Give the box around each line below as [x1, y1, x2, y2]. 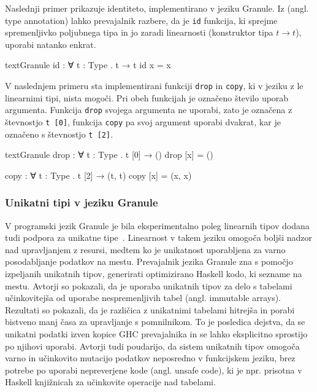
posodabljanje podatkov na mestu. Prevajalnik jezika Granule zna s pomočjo [5, 255, 293, 268]
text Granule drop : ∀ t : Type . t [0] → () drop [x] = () [5, 148, 213, 161]
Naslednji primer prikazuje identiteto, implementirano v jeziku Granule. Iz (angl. [5, 2, 309, 14]
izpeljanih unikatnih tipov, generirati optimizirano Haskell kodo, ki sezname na [5, 267, 302, 280]
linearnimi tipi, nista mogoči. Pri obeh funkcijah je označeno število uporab [5, 91, 289, 104]
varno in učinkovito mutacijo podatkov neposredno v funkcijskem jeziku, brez [5, 351, 296, 364]
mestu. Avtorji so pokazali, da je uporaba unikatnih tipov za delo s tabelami [5, 279, 292, 292]
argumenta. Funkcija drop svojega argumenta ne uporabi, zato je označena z [5, 103, 292, 116]
